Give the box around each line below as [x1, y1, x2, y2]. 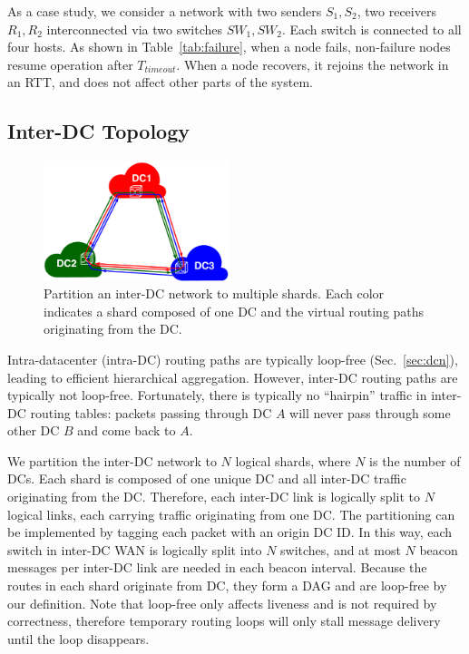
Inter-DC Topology [7, 117, 190, 145]
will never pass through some [289, 403, 451, 422]
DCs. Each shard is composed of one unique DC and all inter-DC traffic [7, 469, 406, 488]
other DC [7, 421, 60, 440]
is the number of [369, 451, 461, 470]
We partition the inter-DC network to [7, 451, 217, 470]
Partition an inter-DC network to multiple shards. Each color [44, 284, 385, 303]
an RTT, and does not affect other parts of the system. [7, 73, 313, 92]
